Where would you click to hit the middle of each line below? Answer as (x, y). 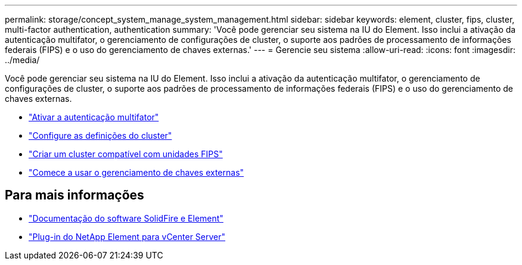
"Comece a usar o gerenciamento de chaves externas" (136, 172)
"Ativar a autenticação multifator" (94, 117)
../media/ (22, 60)
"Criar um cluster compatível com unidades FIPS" (126, 154)
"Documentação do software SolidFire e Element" (126, 218)
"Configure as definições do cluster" (100, 135)
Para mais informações (74, 195)
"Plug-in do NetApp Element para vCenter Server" (127, 236)
